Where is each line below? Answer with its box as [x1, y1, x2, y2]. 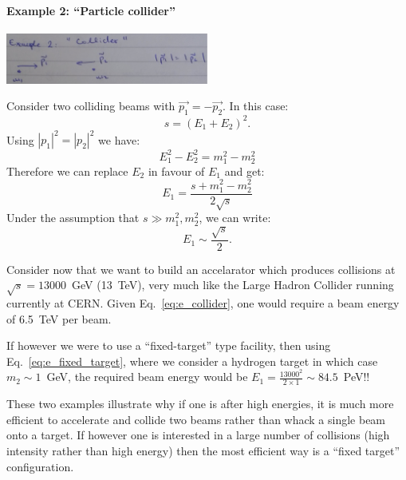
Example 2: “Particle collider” [6, 2, 176, 18]
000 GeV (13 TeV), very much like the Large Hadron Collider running [49, 276, 394, 293]
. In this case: [223, 97, 289, 114]
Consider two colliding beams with [6, 97, 175, 114]
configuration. [6, 458, 74, 474]
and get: [224, 162, 265, 179]
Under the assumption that [6, 209, 140, 226]
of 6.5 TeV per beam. [6, 310, 112, 327]
